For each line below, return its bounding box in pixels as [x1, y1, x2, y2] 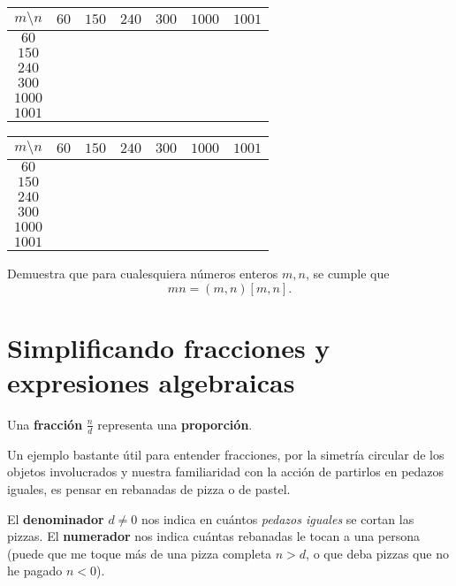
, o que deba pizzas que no [306, 544, 449, 562]
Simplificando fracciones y [7, 329, 331, 365]
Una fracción [7, 415, 83, 433]
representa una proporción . [97, 415, 253, 433]
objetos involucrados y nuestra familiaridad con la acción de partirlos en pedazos [7, 462, 445, 481]
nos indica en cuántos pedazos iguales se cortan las [141, 509, 414, 528]
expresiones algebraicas [7, 363, 295, 400]
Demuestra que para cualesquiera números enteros [7, 264, 278, 282]
